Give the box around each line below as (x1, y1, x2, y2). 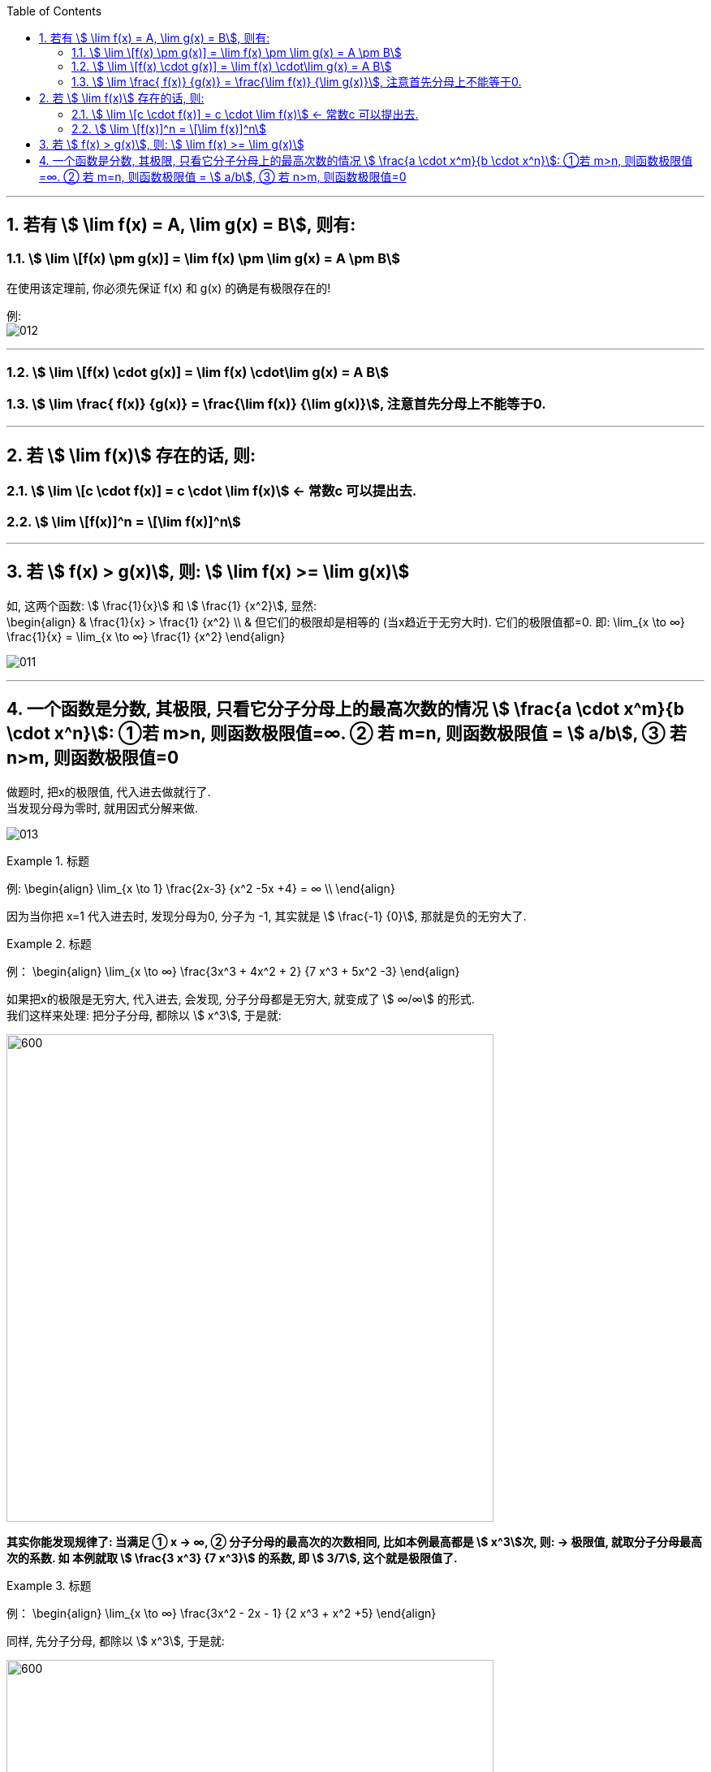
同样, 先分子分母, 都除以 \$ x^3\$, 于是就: (6, 1633, 225, 1648)
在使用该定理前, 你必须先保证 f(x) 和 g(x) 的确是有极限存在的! (6, 281, 331, 296)
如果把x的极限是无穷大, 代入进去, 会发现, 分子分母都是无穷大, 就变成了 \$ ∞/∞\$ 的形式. (6, 991, 475, 1006)
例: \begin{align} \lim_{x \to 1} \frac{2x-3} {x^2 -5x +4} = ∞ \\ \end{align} (6, 881, 395, 895)
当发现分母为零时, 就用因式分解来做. (6, 800, 199, 815)
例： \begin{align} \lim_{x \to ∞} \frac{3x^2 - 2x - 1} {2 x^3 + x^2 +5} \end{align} (6, 1605, 437, 1620)
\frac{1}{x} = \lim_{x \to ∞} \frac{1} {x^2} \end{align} (6, 629, 286, 643)
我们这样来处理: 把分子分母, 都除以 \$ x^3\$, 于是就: (6, 1007, 282, 1022)
